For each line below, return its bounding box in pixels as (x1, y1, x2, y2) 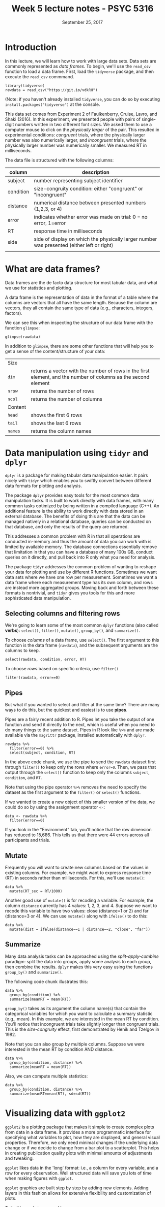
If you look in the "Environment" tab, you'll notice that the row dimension (5, 827, 152, 833)
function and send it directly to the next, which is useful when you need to (5, 722, 155, 728)
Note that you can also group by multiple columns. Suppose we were (5, 1041, 145, 1047)
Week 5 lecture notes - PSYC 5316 (11, 3, 154, 14)
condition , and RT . (5, 775, 42, 781)
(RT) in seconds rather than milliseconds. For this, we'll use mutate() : (5, 875, 145, 881)
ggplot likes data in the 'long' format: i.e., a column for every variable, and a (5, 1165, 159, 1171)
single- (141, 116, 156, 122)
